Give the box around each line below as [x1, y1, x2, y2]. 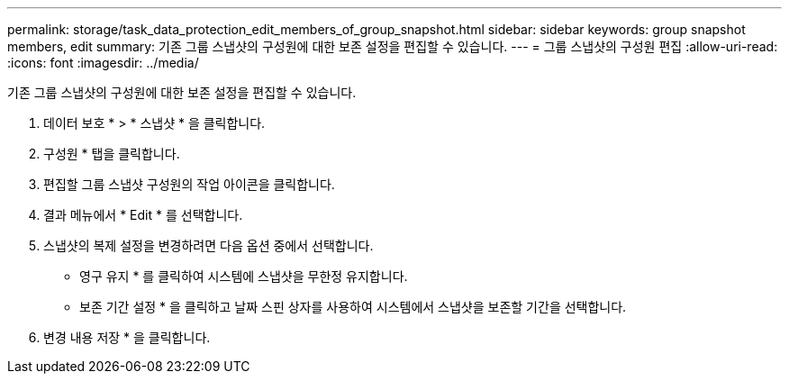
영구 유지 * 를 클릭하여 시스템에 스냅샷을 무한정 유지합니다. [79, 268, 408, 284]
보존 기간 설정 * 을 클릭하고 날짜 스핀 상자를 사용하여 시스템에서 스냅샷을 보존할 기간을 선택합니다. [79, 299, 627, 314]
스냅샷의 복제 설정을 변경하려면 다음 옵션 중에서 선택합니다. [43, 238, 374, 253]
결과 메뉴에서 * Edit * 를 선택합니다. [43, 207, 243, 222]
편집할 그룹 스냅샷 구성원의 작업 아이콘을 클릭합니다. [43, 177, 335, 192]
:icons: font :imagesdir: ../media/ [7, 55, 199, 70]
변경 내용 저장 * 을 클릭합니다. [43, 330, 211, 345]
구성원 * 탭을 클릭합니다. [43, 146, 180, 161]
